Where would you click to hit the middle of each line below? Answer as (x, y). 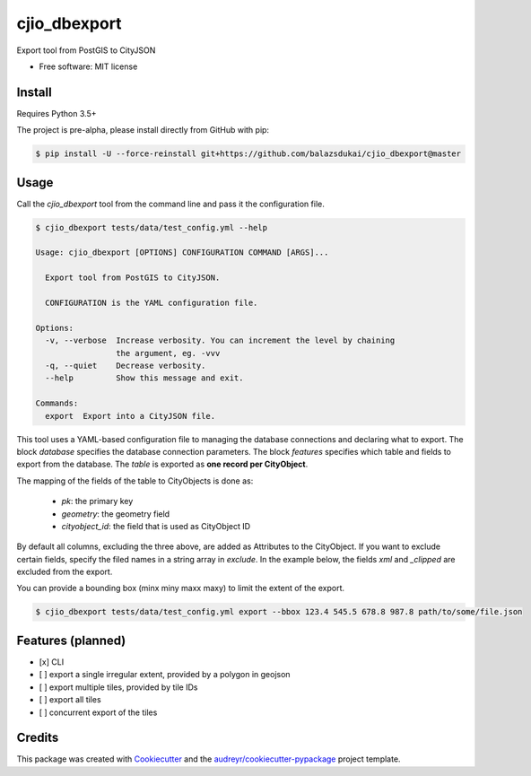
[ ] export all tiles (70, 700)
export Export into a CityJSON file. (130, 416)
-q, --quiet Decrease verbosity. (126, 366)
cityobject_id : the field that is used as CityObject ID (156, 526)
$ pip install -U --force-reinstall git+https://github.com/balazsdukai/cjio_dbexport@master (248, 154)
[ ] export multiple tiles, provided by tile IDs (118, 687)
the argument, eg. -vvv (168, 353)
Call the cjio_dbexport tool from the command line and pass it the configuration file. (170, 204)
